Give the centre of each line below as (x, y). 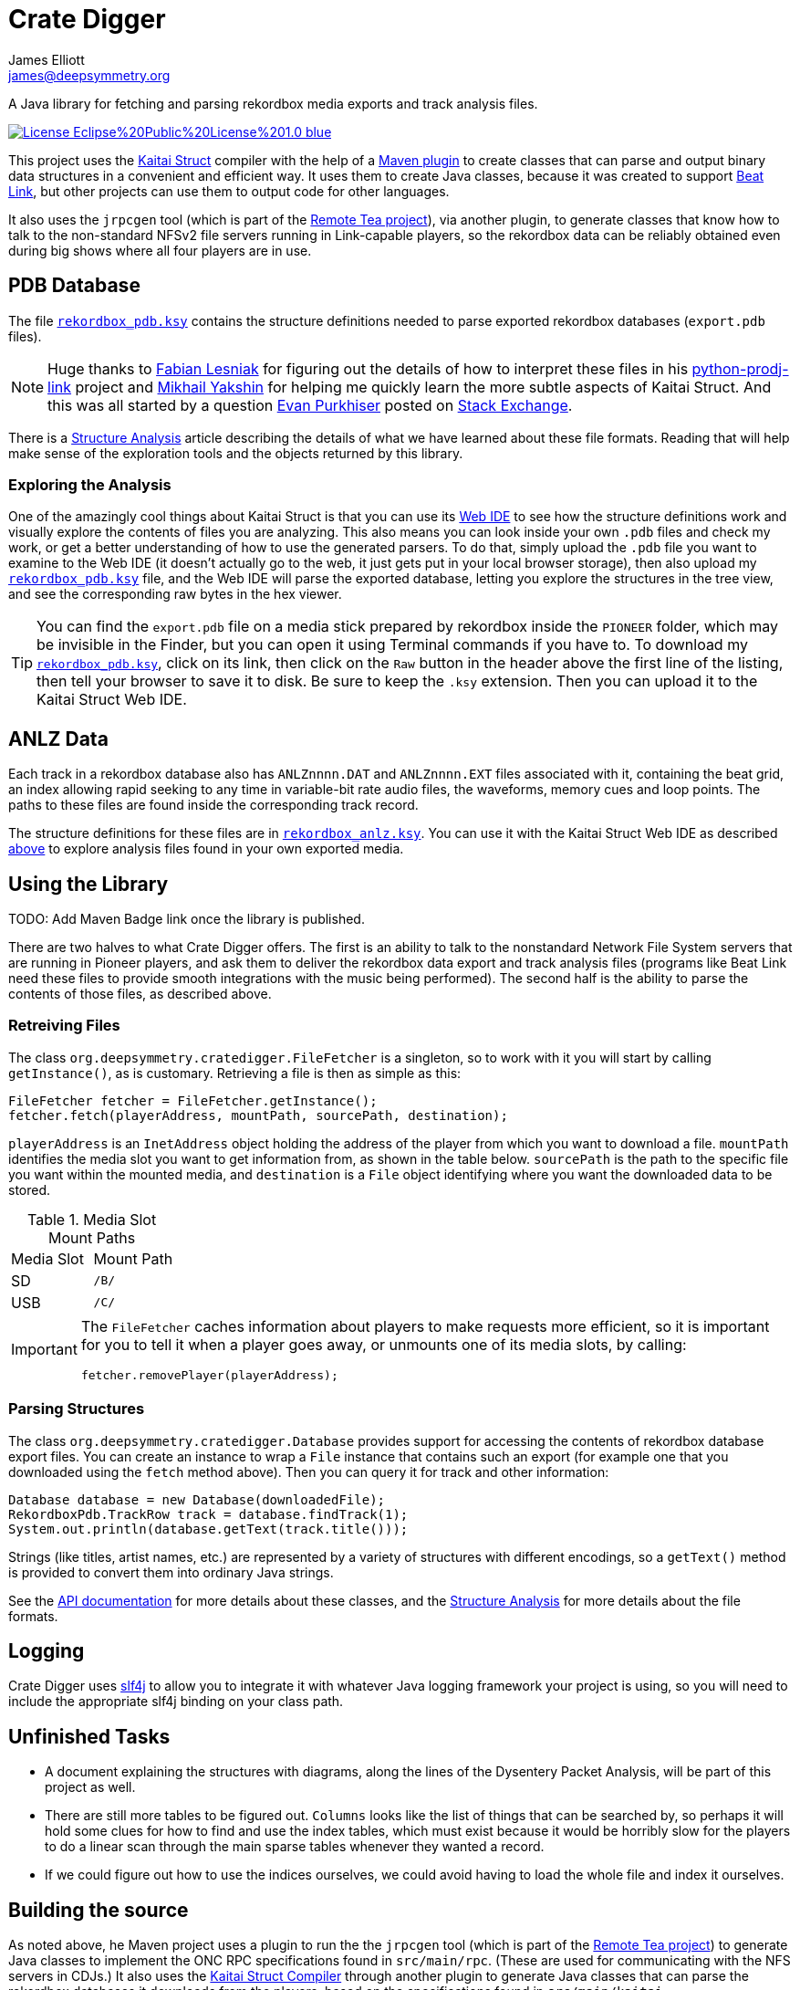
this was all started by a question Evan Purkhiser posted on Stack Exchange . (310, 405)
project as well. (90, 1787)
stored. (30, 1189)
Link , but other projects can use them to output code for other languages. (229, 191)
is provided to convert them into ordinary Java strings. (171, 1572)
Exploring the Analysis (90, 484)
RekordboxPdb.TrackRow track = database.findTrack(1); (208, 1514)
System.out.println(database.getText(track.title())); (208, 1529)
